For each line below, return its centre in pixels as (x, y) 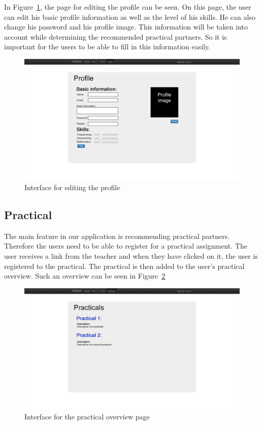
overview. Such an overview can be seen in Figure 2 (85, 276)
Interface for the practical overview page (87, 416)
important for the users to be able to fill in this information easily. (107, 47)
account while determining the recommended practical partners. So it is (116, 36)
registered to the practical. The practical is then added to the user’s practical (124, 266)
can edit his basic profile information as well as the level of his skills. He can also (130, 17)
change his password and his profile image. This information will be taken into (126, 27)
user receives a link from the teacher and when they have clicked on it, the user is (131, 256)
